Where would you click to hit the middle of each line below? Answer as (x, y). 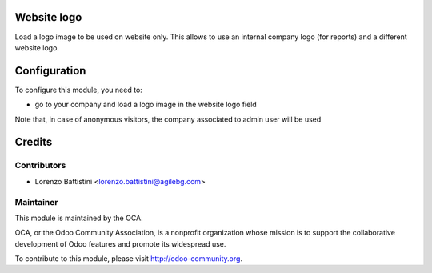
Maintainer (36, 202)
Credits (34, 142)
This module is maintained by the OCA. (79, 218)
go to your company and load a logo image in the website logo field (146, 105)
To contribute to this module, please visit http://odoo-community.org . (129, 259)
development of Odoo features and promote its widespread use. (120, 243)
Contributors (40, 166)
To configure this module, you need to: (79, 90)
